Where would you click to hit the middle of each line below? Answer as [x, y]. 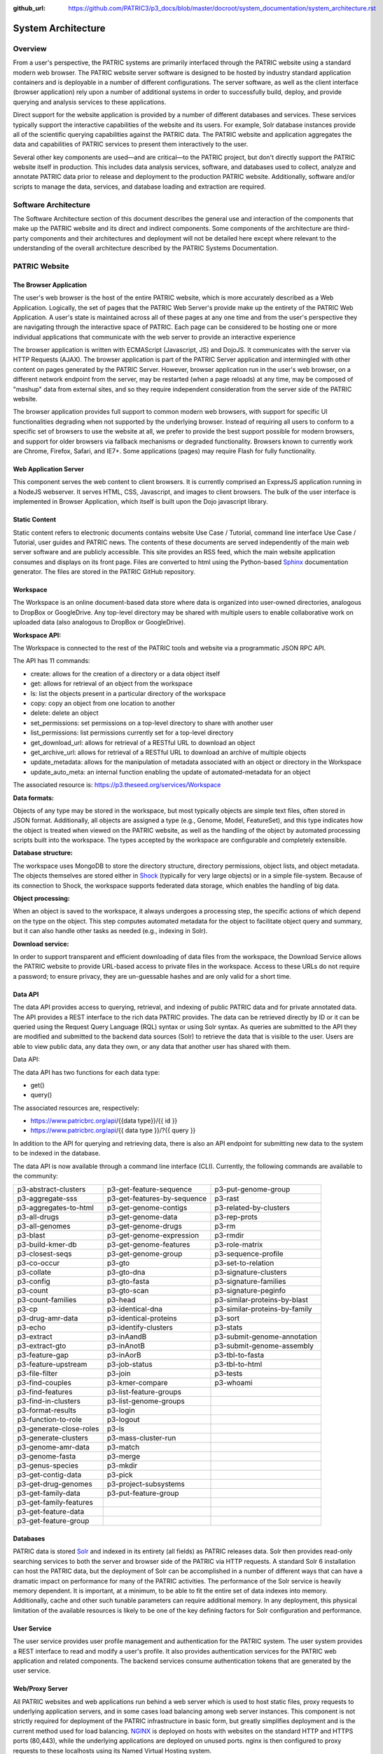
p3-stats [229, 1327]
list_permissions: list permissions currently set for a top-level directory [132, 732]
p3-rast [227, 1198]
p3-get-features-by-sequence [157, 1198]
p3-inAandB [127, 1337]
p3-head [121, 1300]
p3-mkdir [122, 1466]
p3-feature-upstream [52, 1365]
